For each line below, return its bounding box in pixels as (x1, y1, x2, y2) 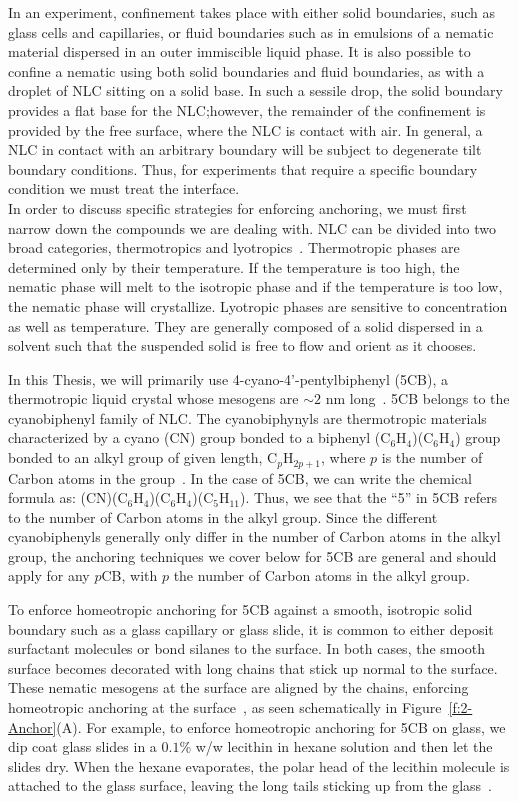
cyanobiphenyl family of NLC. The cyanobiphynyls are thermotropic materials (8, 407, 487, 428)
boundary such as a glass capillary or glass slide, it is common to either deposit (8, 618, 494, 639)
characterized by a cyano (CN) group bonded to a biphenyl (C (8, 427, 391, 448)
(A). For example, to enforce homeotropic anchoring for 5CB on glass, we (56, 716, 506, 737)
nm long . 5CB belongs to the (325, 388, 510, 409)
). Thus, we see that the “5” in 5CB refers (240, 487, 498, 508)
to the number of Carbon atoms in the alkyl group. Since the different (8, 506, 438, 527)
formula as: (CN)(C (8, 487, 128, 508)
